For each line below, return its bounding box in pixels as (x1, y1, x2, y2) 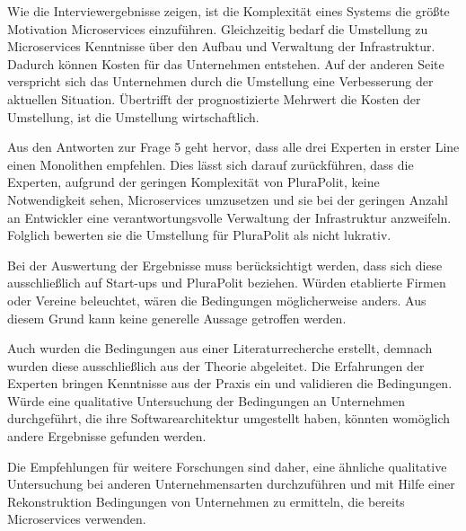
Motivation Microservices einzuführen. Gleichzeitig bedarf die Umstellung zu (7, 19, 428, 38)
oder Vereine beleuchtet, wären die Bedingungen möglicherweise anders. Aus (7, 290, 426, 309)
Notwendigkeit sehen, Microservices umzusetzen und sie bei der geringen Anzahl (7, 190, 448, 208)
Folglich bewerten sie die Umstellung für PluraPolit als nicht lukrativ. (7, 226, 391, 244)
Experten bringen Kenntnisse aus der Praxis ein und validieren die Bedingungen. (7, 374, 453, 393)
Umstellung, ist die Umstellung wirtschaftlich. (7, 107, 259, 126)
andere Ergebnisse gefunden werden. (7, 427, 207, 446)
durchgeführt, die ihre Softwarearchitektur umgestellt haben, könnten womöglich (7, 409, 451, 428)
